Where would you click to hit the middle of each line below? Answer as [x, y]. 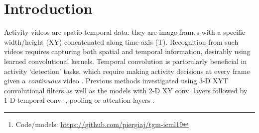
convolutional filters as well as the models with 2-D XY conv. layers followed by [126, 90]
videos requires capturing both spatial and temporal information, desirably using [127, 51]
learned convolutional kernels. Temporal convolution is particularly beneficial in [126, 61]
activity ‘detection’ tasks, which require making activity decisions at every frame [127, 71]
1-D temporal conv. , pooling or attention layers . [79, 100]
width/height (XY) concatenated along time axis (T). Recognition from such [121, 41]
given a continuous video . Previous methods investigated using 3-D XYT [116, 81]
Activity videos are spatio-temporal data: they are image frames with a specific [125, 32]
